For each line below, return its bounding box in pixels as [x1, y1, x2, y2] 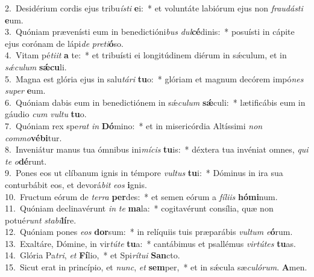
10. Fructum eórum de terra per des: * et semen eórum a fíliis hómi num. [5, 190, 278, 202]
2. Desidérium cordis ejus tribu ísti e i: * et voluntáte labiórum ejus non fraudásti [5, 2, 303, 14]
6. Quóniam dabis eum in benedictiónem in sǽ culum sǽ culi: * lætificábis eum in [5, 96, 306, 108]
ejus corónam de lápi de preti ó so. [5, 37, 124, 49]
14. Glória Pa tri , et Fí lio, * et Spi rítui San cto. [5, 249, 180, 261]
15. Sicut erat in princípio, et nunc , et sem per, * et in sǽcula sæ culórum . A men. [5, 261, 307, 273]
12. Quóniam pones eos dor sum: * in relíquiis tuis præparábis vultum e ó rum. [5, 225, 293, 238]
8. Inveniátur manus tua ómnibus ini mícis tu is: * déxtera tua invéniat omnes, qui [5, 143, 309, 156]
